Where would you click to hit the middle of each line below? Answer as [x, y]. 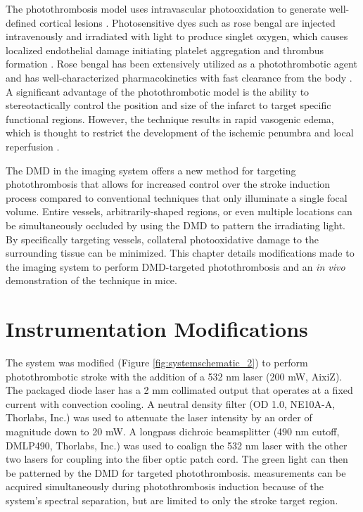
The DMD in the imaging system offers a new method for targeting [151, 170]
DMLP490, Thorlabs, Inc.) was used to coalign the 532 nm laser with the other [177, 445]
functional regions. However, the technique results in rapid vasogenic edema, [170, 119]
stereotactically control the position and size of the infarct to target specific [168, 105]
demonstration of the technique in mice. [91, 280]
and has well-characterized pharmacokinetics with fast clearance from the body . [179, 77]
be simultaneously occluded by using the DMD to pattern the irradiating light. [176, 225]
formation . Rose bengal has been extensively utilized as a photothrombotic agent [181, 64]
